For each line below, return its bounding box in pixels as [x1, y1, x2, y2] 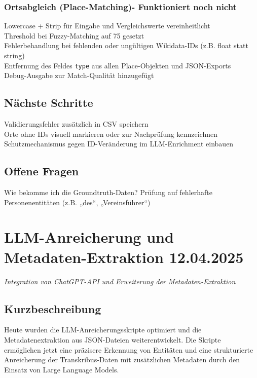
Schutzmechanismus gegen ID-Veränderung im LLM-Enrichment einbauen [4, 138, 234, 149]
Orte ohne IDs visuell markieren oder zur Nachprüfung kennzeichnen [4, 128, 217, 139]
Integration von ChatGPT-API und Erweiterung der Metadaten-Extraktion [4, 276, 236, 286]
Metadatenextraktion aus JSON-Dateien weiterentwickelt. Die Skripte [4, 334, 221, 345]
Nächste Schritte [4, 95, 93, 110]
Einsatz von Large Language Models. [4, 364, 119, 374]
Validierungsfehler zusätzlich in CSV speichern [4, 119, 149, 129]
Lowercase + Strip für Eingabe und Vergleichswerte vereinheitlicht [4, 20, 210, 31]
